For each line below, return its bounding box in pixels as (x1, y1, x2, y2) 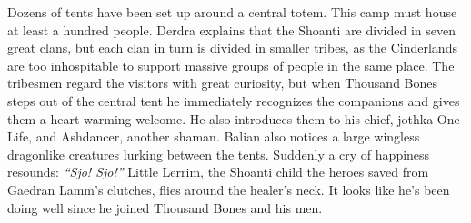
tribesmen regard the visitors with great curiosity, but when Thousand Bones (7, 73, 438, 92)
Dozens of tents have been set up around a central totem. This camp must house (7, 3, 457, 21)
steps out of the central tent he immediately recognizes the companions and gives (7, 91, 460, 110)
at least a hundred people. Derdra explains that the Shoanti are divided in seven (7, 20, 456, 39)
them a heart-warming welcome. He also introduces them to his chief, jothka (7, 109, 434, 128)
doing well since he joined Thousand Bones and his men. (7, 198, 323, 217)
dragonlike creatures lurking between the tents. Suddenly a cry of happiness (7, 144, 430, 163)
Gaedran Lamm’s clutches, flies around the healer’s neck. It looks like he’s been (7, 179, 450, 199)
